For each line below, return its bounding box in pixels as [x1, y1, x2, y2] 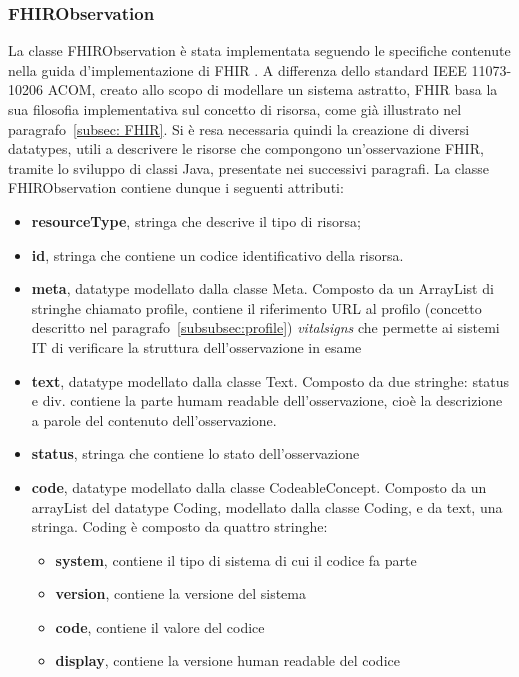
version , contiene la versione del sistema [55, 583, 306, 604]
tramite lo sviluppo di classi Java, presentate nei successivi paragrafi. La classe [8, 157, 490, 178]
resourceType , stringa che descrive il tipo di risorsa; [31, 210, 361, 231]
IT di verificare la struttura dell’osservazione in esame [31, 336, 362, 357]
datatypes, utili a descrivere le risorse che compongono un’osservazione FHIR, [8, 138, 484, 159]
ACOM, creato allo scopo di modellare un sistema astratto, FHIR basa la [47, 79, 498, 100]
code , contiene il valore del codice [55, 616, 265, 637]
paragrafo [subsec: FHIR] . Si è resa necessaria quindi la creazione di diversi [8, 118, 470, 139]
